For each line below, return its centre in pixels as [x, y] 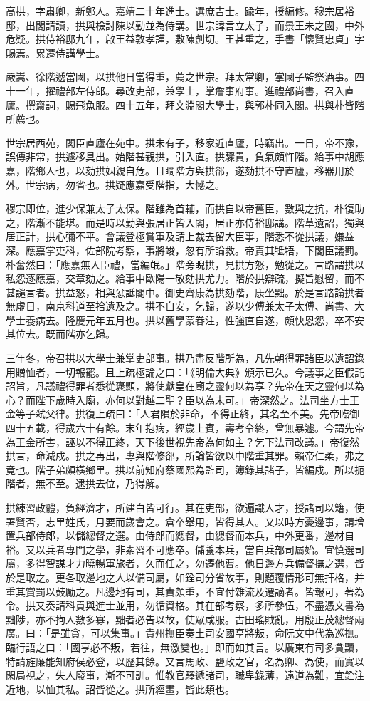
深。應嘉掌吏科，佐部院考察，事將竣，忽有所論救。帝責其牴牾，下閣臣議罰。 [185, 250]
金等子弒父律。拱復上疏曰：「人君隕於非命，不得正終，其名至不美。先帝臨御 [183, 414]
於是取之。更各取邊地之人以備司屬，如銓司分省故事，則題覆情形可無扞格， [180, 577]
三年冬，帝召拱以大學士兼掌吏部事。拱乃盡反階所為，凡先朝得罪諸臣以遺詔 [180, 358]
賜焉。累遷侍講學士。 [55, 52]
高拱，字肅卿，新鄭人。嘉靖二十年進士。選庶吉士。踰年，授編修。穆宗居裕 [180, 11]
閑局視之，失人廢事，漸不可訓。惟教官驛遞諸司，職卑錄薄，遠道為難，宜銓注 [185, 675]
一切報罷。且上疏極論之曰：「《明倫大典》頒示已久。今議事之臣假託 [210, 372]
